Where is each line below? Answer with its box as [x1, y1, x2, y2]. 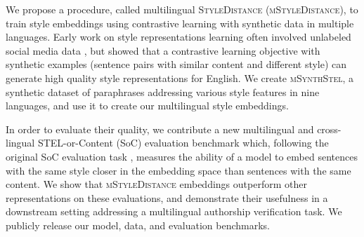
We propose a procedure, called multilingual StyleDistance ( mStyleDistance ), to [6, 2, 358, 16]
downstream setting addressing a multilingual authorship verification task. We [6, 204, 342, 219]
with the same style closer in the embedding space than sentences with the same [6, 163, 351, 177]
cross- [317, 121, 342, 136]
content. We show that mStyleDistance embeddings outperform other [6, 177, 307, 191]
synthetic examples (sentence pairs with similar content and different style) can [6, 57, 347, 72]
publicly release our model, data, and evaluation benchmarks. [6, 217, 270, 232]
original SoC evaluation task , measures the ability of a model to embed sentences [6, 149, 358, 163]
